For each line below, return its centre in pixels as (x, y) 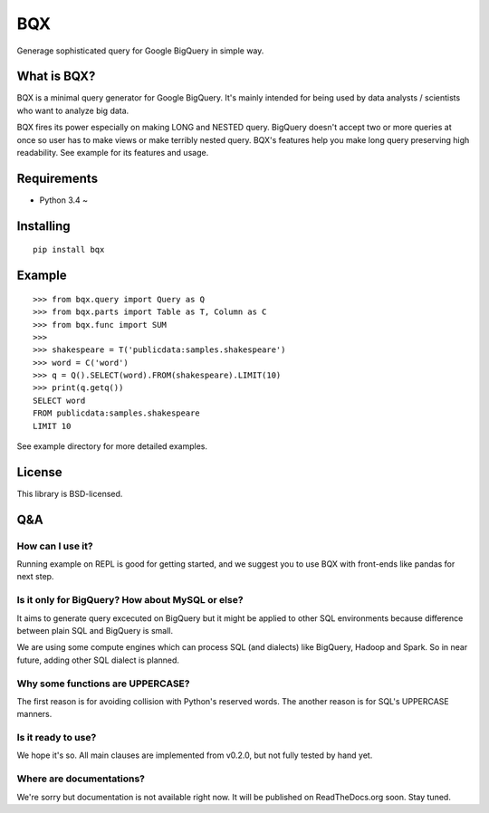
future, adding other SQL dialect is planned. (98, 660)
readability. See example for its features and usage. (113, 153)
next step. (35, 577)
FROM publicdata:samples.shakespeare (117, 413)
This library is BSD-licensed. (70, 493)
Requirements (58, 178)
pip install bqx (69, 250)
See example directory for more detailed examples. (112, 446)
